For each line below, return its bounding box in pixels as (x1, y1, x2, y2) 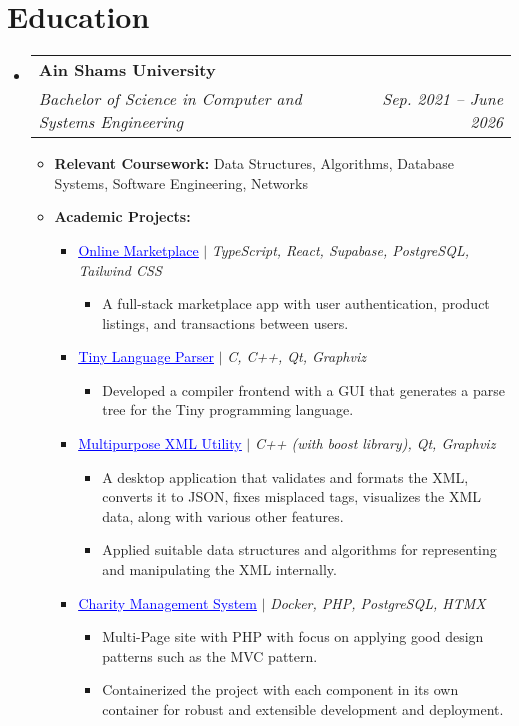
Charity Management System (78, 592, 258, 613)
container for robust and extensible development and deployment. (102, 699, 504, 719)
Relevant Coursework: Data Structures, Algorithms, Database (54, 153, 454, 174)
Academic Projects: (54, 206, 191, 227)
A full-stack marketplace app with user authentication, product (102, 293, 490, 314)
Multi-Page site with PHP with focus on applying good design (102, 626, 484, 647)
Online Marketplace (78, 239, 199, 260)
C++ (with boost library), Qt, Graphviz (254, 433, 496, 454)
